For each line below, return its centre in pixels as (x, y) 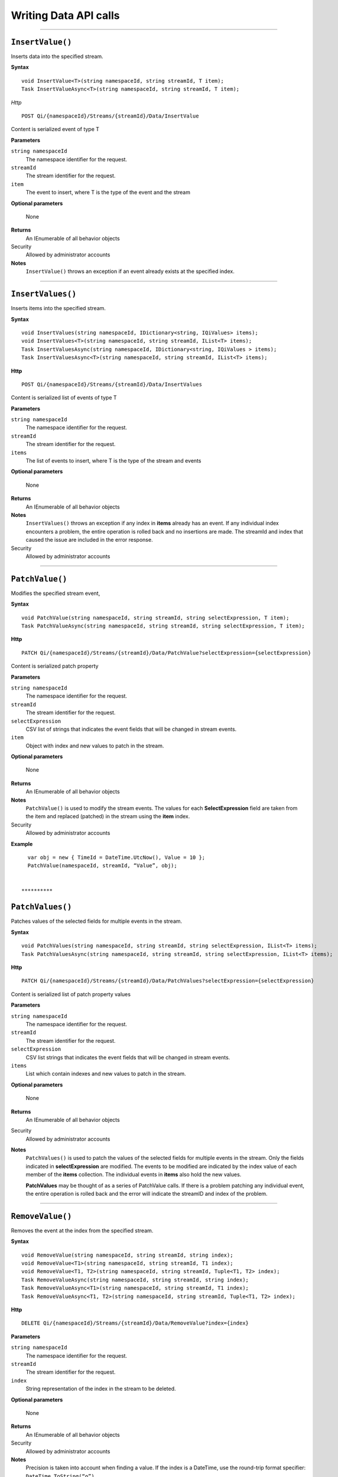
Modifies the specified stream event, (56, 593)
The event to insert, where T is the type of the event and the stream (108, 193)
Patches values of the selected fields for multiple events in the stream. (97, 921)
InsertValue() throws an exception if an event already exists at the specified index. (130, 271)
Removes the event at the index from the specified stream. (82, 1230)
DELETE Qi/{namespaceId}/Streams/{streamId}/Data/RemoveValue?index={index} (135, 1323)
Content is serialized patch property (55, 666)
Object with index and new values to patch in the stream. (95, 746)
